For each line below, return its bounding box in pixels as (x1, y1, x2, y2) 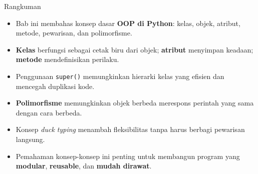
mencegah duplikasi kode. (16, 80, 95, 91)
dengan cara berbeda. (16, 107, 82, 117)
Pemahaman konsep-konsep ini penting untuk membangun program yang (16, 150, 240, 161)
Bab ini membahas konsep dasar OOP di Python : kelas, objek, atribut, (16, 17, 240, 28)
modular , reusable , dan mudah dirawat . (16, 160, 152, 171)
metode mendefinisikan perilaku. (16, 54, 119, 64)
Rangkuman (4, 1, 41, 11)
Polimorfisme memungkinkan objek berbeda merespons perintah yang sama (16, 97, 254, 108)
